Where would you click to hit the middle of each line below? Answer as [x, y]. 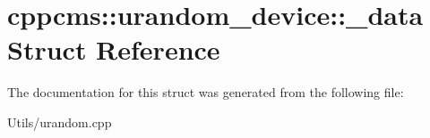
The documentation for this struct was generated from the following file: [206, 92]
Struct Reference [114, 49]
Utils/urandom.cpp [60, 122]
